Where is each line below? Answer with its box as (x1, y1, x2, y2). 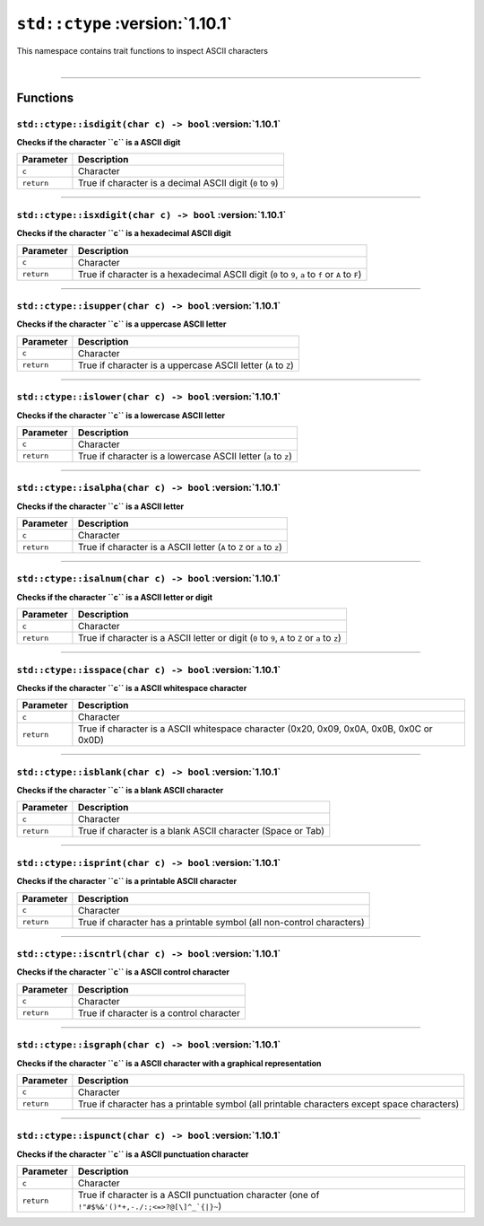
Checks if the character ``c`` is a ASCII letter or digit (16, 591, 213, 602)
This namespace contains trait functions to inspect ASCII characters (16, 45, 269, 56)
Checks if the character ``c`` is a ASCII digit (16, 137, 181, 148)
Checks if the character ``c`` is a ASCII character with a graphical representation (16, 1057, 322, 1068)
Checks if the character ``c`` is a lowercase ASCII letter (16, 409, 226, 421)
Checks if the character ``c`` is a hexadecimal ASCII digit (16, 228, 232, 239)
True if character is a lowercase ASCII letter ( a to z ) (77, 450, 293, 462)
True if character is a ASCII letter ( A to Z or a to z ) (77, 541, 282, 554)
